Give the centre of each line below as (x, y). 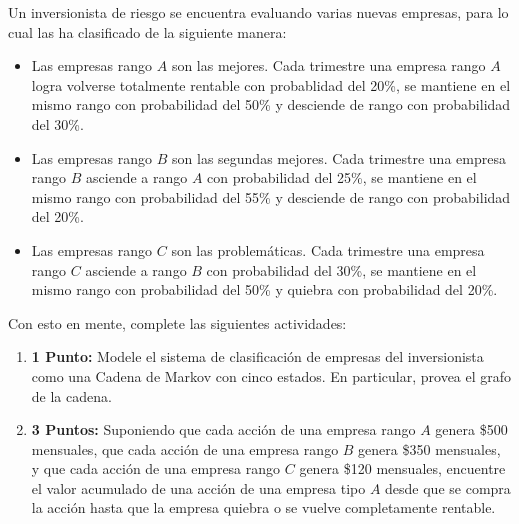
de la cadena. (71, 395)
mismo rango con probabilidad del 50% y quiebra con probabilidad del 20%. (264, 289)
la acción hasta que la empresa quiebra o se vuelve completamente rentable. (263, 507)
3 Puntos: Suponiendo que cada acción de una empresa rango (223, 429)
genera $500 (471, 429)
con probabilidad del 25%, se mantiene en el (342, 177)
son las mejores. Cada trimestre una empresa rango (328, 65)
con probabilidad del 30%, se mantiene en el (341, 269)
